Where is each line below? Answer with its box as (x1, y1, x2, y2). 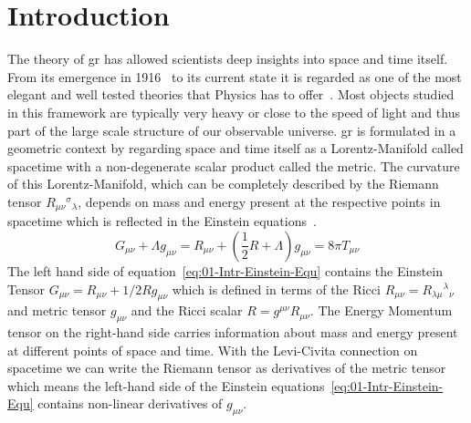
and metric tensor (7, 301, 107, 320)
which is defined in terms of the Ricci (172, 279, 381, 298)
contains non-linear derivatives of (37, 394, 223, 413)
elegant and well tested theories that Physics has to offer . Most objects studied (7, 85, 455, 104)
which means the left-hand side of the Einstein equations (7, 376, 325, 395)
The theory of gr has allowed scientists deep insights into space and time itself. (7, 49, 448, 68)
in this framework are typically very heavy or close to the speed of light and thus (7, 102, 460, 121)
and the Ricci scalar (131, 301, 243, 320)
